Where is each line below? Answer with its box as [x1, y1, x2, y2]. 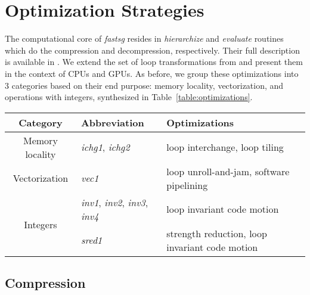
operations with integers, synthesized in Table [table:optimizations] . [5, 91, 253, 103]
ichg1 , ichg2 [80, 140, 130, 154]
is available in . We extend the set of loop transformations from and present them [5, 55, 303, 68]
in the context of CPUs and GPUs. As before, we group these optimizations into [5, 67, 299, 79]
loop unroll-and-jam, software [166, 164, 290, 178]
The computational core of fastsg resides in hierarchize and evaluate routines [5, 32, 284, 45]
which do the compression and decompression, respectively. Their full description [5, 44, 300, 56]
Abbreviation [80, 115, 144, 129]
